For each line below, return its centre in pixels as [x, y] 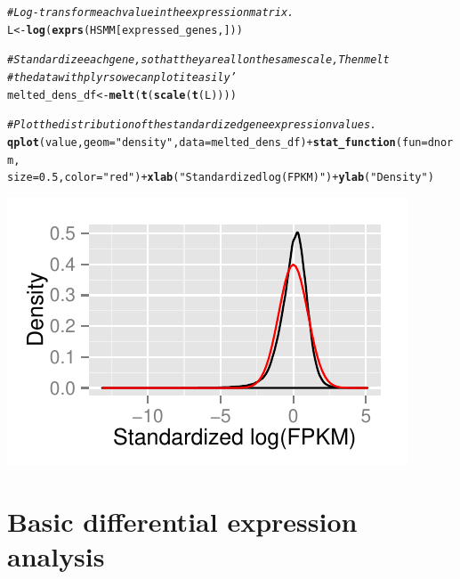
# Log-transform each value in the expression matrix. [151, 12]
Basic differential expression [182, 521]
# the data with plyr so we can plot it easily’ [122, 77]
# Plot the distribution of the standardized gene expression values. [192, 125]
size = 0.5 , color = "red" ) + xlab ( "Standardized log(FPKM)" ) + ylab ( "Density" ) [221, 178]
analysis [56, 555]
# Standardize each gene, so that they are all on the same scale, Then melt [198, 60]
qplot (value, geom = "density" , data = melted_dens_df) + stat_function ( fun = [218, 142]
